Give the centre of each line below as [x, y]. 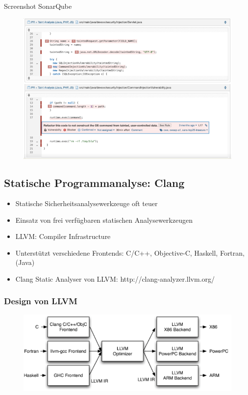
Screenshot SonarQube [38, 6]
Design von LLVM [41, 301]
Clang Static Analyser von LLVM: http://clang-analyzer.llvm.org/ [115, 279]
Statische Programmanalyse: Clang [94, 183]
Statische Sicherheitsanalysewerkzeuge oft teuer [87, 203]
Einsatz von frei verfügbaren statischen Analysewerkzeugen [104, 220]
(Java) [25, 262]
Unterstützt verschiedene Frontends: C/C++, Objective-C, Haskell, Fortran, [130, 252]
